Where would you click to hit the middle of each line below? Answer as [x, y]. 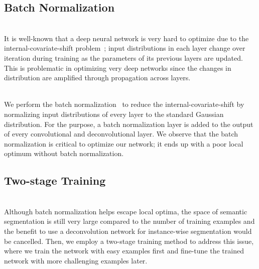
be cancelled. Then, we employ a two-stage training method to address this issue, [129, 241]
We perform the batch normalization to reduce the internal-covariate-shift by [124, 104]
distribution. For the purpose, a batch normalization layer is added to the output [129, 124]
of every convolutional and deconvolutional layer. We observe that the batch [121, 134]
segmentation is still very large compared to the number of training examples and [129, 221]
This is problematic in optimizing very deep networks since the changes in [118, 68]
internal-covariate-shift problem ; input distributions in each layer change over [125, 48]
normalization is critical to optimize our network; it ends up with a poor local [124, 143]
